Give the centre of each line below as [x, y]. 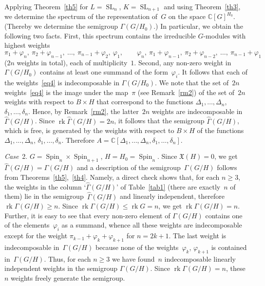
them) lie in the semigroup [44, 196]
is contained [229, 247]
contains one [224, 215]
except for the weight [36, 236]
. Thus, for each [67, 258]
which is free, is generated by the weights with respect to [89, 130]
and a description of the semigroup [129, 167]
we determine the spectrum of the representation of [81, 16]
